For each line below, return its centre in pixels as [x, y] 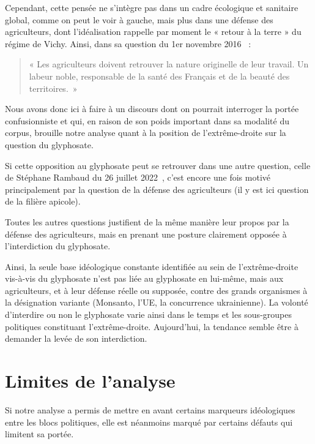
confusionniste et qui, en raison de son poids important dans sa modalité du [147, 120]
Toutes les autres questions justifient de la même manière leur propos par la [147, 221]
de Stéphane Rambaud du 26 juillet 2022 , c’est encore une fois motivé [138, 177]
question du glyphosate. [49, 144]
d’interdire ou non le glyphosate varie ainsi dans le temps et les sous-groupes [148, 314]
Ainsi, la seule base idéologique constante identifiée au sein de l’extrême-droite [152, 266]
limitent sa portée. [39, 434]
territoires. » [53, 88]
